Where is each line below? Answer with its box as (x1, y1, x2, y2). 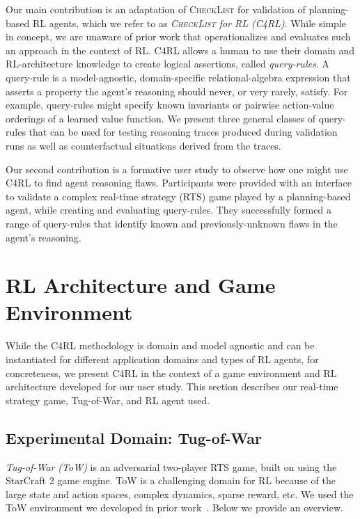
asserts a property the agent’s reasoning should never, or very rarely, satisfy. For (6, 83, 348, 98)
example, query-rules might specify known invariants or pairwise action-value (6, 97, 334, 112)
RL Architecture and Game (6, 271, 276, 299)
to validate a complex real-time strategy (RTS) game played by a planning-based (6, 189, 351, 203)
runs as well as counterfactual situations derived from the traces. (6, 138, 281, 152)
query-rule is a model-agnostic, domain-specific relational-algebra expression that (6, 70, 351, 84)
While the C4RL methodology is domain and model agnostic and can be (6, 338, 315, 353)
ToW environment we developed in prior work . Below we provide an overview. (6, 500, 343, 515)
